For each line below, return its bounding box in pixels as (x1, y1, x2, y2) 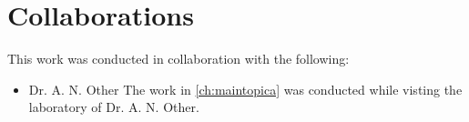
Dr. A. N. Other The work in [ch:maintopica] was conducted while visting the (28, 79, 463, 98)
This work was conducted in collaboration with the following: (7, 49, 350, 68)
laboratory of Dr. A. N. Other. (28, 97, 199, 117)
